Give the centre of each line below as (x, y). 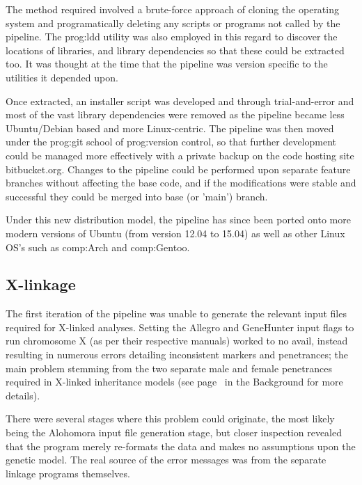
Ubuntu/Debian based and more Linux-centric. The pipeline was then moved (170, 128)
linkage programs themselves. (68, 473)
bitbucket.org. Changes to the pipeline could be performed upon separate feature (178, 169)
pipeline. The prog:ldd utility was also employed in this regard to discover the (172, 37)
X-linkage (41, 284)
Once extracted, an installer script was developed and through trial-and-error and (180, 101)
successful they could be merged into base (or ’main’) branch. (137, 196)
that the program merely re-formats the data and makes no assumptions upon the (181, 446)
